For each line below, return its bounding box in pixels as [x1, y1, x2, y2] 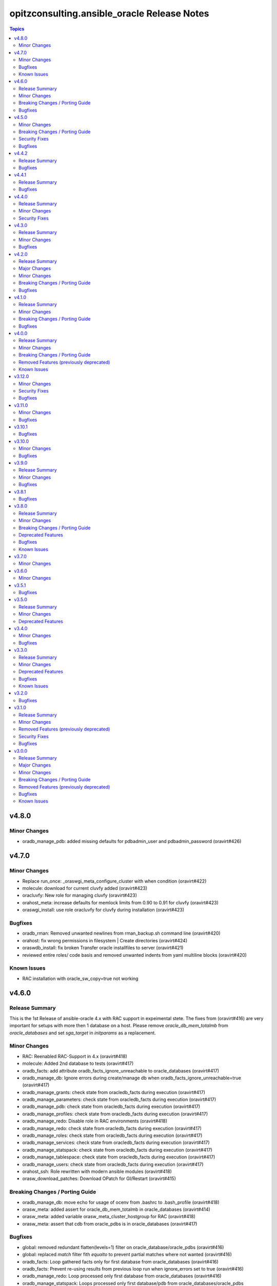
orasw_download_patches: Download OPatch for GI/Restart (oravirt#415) [22, 1175, 176, 1182]
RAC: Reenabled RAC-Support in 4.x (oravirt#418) [22, 1053, 128, 1059]
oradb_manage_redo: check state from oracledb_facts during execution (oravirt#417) [22, 1125, 202, 1131]
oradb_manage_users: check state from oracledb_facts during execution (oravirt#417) [22, 1161, 204, 1167]
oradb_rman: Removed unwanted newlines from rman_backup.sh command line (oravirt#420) [22, 930, 221, 936]
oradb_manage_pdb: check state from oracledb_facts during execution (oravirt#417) [22, 1103, 201, 1110]
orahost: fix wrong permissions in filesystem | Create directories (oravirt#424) [22, 937, 188, 943]
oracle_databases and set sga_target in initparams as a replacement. [9, 1029, 156, 1036]
